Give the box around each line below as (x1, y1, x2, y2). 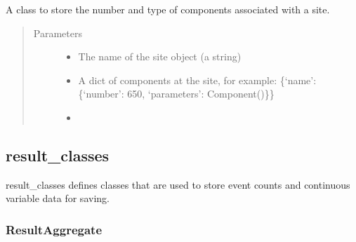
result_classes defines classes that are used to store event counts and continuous (6, 177, 350, 191)
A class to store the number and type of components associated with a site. (6, 2, 330, 16)
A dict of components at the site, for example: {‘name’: (78, 72, 317, 87)
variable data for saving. (6, 191, 110, 206)
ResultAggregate (6, 220, 103, 238)
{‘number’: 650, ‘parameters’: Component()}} (78, 86, 275, 101)
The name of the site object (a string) (78, 49, 242, 64)
